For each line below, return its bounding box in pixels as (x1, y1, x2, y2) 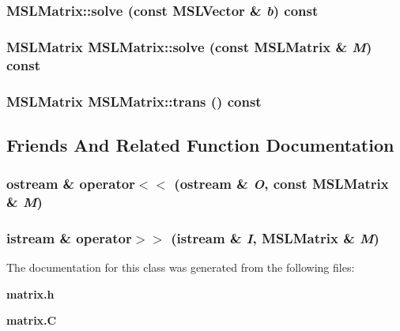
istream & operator (6, 228, 132, 247)
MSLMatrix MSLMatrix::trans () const (6, 91, 262, 111)
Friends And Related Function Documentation (6, 132, 394, 156)
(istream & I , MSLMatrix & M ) (171, 228, 379, 247)
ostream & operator (6, 174, 135, 194)
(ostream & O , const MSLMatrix (174, 174, 389, 194)
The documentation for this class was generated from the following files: (6, 259, 355, 276)
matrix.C (6, 312, 57, 329)
